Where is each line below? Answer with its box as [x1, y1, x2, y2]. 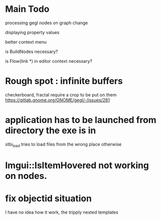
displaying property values [5, 29, 59, 35]
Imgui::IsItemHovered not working [5, 160, 149, 171]
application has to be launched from [5, 115, 157, 126]
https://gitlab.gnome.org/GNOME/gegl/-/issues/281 [5, 97, 110, 103]
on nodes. [5, 170, 48, 181]
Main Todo [5, 3, 50, 15]
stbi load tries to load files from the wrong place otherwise [5, 141, 122, 148]
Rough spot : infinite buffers [5, 76, 123, 87]
